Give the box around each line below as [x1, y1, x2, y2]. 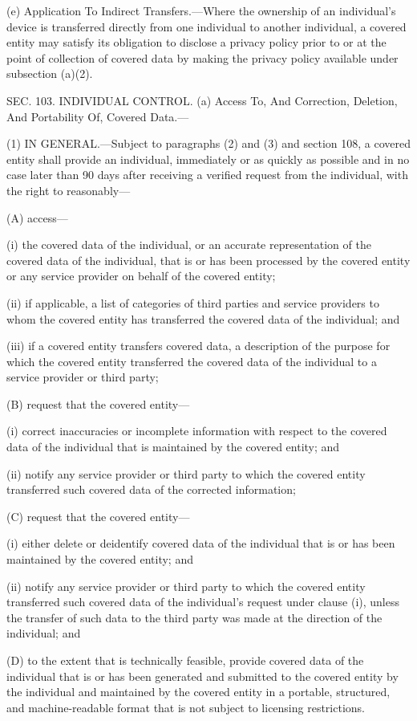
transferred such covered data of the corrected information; [6, 481, 296, 498]
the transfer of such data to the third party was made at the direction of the [6, 609, 383, 625]
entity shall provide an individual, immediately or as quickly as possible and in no [6, 150, 410, 167]
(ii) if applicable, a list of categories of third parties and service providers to [6, 294, 379, 311]
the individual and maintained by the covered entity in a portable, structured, [6, 683, 391, 700]
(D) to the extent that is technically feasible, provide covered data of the [6, 652, 364, 668]
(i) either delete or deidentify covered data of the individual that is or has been [6, 535, 395, 552]
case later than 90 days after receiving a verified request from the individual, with [6, 166, 408, 183]
